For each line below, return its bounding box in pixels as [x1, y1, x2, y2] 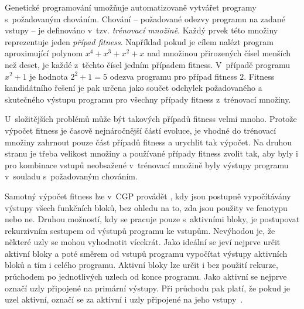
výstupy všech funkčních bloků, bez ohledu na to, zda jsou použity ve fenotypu [5, 201, 288, 213]
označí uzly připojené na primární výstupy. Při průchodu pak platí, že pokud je [5, 281, 291, 294]
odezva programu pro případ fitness [110, 70, 237, 82]
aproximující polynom [5, 47, 83, 59]
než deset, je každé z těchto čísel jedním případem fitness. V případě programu [5, 58, 290, 70]
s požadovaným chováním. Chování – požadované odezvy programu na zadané [5, 12, 285, 25]
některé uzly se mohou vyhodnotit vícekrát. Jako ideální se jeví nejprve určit [5, 236, 281, 248]
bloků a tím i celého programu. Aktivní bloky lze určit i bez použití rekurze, [5, 259, 278, 271]
